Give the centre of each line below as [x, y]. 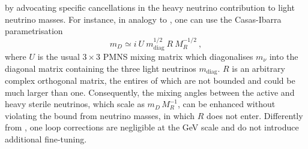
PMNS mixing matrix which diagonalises [178, 57]
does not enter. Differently [255, 115]
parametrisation [34, 31]
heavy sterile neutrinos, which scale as [75, 104]
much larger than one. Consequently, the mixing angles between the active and [150, 92]
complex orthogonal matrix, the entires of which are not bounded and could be [150, 80]
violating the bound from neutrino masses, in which [100, 115]
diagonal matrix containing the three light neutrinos [101, 68]
